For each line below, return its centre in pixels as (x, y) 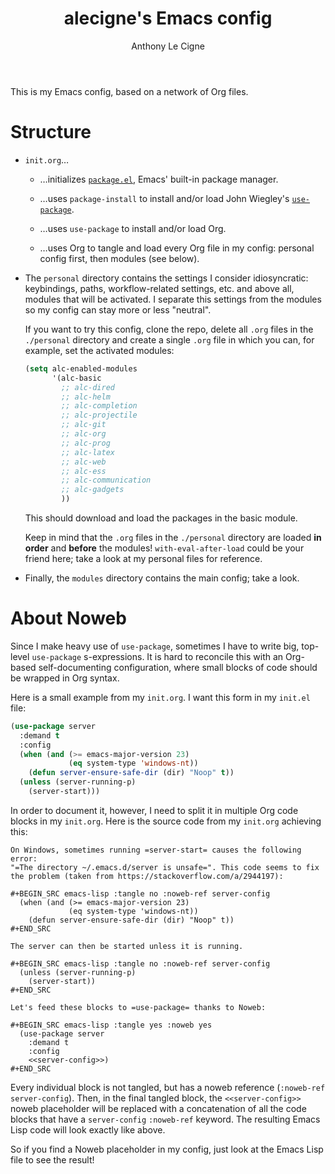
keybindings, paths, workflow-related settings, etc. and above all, (159, 288)
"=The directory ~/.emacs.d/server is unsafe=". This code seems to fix (165, 867)
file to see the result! (52, 1159)
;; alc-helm (86, 397)
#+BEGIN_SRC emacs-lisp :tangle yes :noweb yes (111, 1025)
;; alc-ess (84, 471)
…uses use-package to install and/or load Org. (133, 228)
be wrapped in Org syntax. (65, 678)
